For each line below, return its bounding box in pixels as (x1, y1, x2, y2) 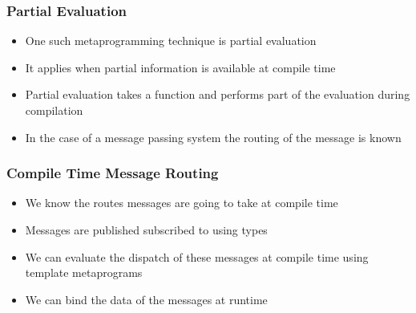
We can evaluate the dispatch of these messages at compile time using (25, 248, 369, 265)
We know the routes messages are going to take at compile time (25, 194, 338, 211)
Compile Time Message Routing (6, 163, 219, 183)
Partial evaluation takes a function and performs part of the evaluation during (25, 86, 410, 103)
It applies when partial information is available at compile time (25, 59, 336, 75)
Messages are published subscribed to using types (25, 222, 268, 238)
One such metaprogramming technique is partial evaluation (25, 32, 317, 49)
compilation (25, 102, 83, 118)
